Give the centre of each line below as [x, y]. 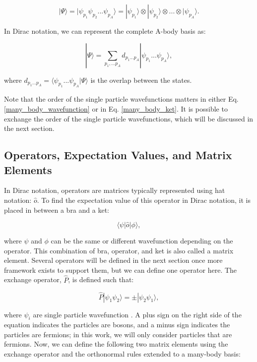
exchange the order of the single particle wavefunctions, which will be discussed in [129, 118]
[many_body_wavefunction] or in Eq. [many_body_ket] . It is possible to [116, 108]
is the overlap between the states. [141, 80]
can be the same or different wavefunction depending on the [142, 241]
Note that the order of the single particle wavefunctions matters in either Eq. [121, 99]
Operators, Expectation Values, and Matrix [118, 155]
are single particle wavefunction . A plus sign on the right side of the [137, 314]
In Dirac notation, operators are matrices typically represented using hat [115, 190]
